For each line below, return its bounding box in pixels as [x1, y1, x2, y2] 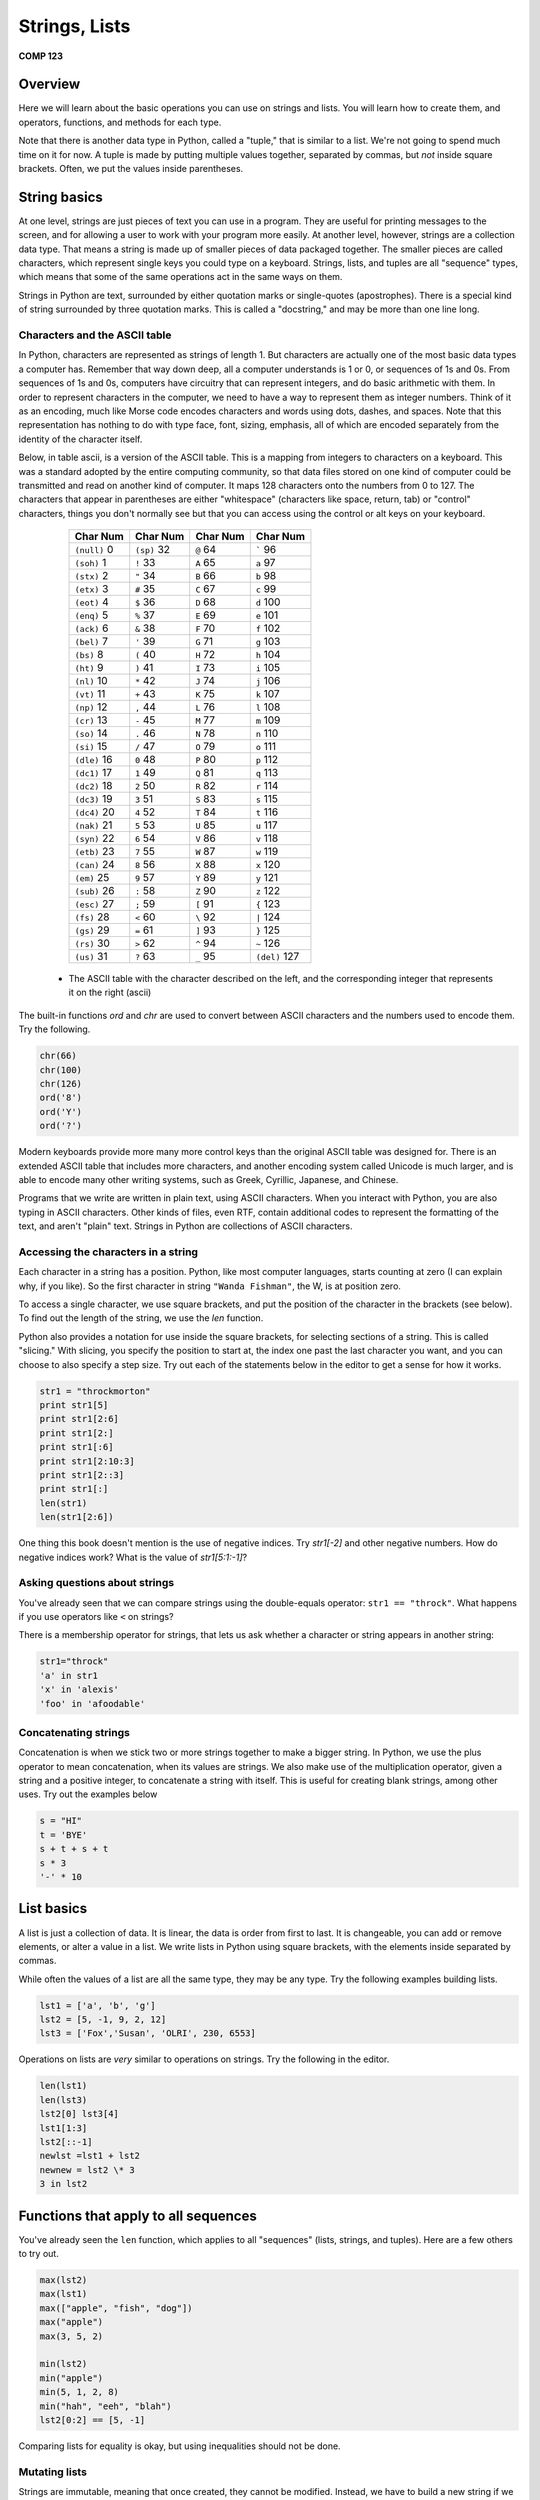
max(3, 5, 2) [39, 2330, 104, 2342]
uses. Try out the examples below [18, 1788, 158, 1800]
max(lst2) [39, 2275, 88, 2286]
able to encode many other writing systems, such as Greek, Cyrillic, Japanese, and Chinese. [18, 1173, 399, 1185]
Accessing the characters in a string [18, 1245, 199, 1259]
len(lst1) [39, 2080, 88, 2092]
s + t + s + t [39, 1843, 109, 1855]
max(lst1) [39, 2288, 88, 2300]
